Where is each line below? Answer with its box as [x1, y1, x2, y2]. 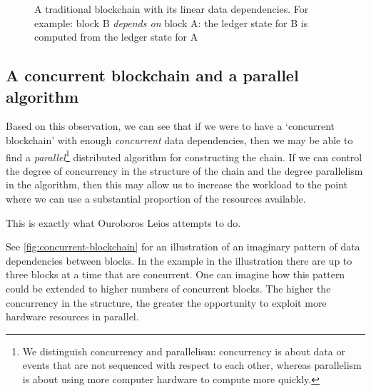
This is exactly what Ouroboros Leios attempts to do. [6, 215, 241, 230]
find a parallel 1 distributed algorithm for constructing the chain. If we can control [6, 147, 362, 164]
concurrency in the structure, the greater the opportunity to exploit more [6, 295, 327, 310]
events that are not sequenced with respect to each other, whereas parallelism [22, 357, 362, 372]
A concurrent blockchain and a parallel [6, 64, 299, 86]
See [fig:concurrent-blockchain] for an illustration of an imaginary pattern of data [6, 239, 360, 254]
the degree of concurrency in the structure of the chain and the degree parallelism [6, 163, 363, 178]
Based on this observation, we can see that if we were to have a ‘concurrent [6, 118, 335, 133]
